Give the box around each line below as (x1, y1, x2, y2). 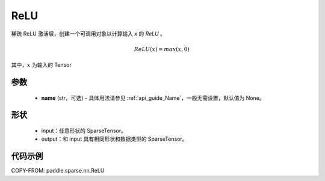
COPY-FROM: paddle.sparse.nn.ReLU (11, 167, 105, 174)
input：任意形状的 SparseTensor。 (41, 127, 126, 134)
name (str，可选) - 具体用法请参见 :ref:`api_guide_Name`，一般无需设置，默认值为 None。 (41, 94, 265, 102)
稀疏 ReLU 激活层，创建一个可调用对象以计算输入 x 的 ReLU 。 (11, 30, 166, 37)
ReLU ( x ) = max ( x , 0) (134, 46, 190, 52)
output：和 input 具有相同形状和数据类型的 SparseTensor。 (41, 135, 188, 143)
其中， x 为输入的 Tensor (11, 61, 72, 69)
